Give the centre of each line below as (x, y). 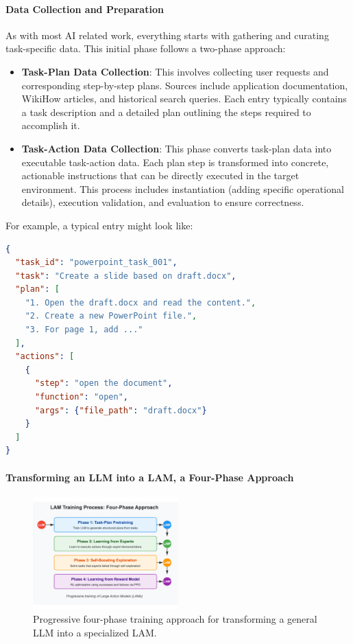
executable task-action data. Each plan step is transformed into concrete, (175, 162)
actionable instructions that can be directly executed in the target (160, 175)
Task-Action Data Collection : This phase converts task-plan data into (176, 148)
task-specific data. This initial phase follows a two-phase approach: (146, 48)
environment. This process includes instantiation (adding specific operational (183, 188)
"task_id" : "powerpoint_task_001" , (96, 263)
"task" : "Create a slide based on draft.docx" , (126, 276)
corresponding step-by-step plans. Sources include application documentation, (185, 85)
